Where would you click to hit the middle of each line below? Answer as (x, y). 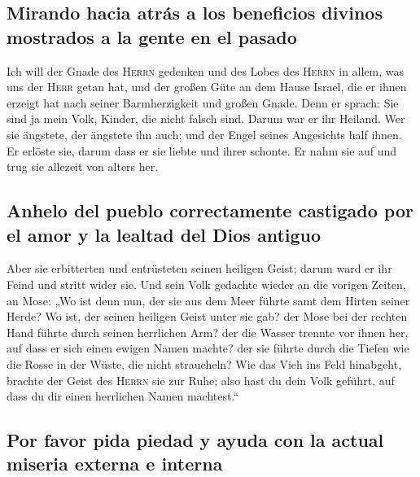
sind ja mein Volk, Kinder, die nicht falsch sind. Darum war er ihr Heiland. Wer (206, 118)
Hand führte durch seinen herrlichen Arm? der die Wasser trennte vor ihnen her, (208, 332)
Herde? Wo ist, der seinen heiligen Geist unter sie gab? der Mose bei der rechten (207, 316)
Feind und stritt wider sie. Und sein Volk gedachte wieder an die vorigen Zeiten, (206, 284)
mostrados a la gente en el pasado (152, 36)
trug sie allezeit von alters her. (83, 166)
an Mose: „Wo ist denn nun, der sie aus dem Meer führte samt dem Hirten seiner (208, 300)
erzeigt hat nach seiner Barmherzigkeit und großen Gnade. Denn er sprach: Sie (203, 102)
